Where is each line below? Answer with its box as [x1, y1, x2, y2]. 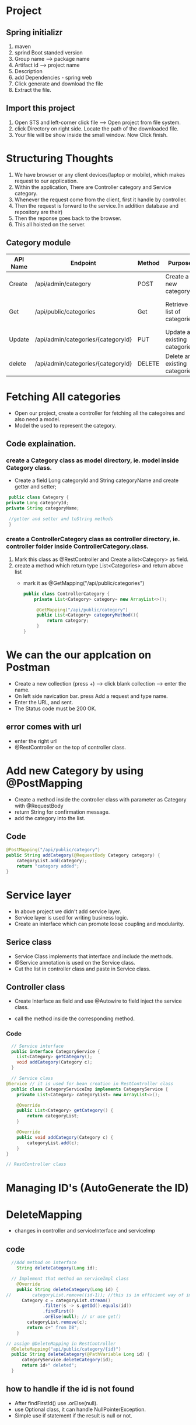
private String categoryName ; [6, 505, 80, 511]
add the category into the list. [14, 814, 86, 821]
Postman [6, 661, 51, 674]
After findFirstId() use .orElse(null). [14, 1399, 98, 1406]
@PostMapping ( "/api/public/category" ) [6, 847, 100, 853]
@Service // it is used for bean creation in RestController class [6, 1080, 174, 1086]
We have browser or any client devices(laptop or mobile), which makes [14, 171, 185, 178]
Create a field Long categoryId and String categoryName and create [14, 477, 179, 484]
